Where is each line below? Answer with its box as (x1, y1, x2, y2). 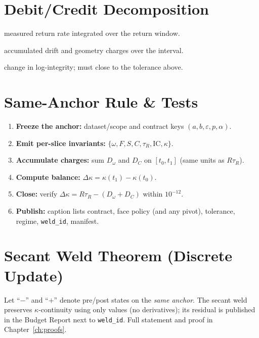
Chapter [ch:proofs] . (4, 324, 67, 334)
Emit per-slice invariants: (16, 137, 106, 148)
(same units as (180, 155, 225, 165)
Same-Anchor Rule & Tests (4, 91, 198, 112)
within (143, 188, 163, 199)
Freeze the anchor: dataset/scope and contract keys (16, 121, 184, 131)
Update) (4, 265, 63, 285)
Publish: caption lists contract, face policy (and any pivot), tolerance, (16, 206, 235, 216)
